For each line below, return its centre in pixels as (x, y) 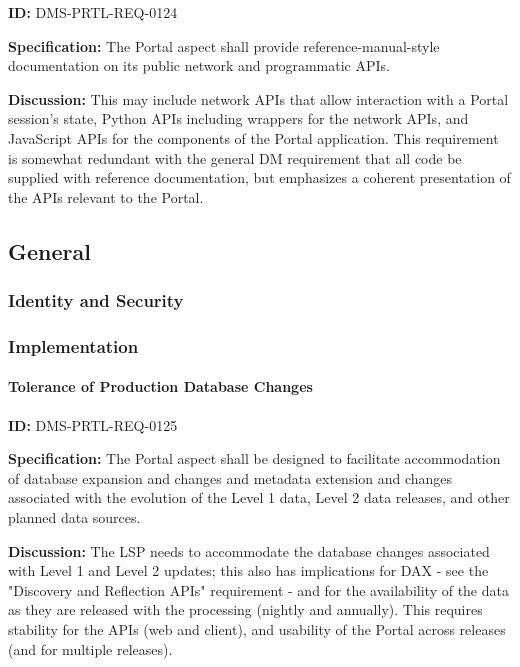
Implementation (73, 345)
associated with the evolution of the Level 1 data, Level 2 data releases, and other (259, 497)
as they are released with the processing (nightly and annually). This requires (245, 609)
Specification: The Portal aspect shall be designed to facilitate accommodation (254, 458)
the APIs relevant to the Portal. (106, 196)
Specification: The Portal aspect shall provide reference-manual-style (224, 45)
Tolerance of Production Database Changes (160, 386)
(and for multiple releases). (90, 648)
